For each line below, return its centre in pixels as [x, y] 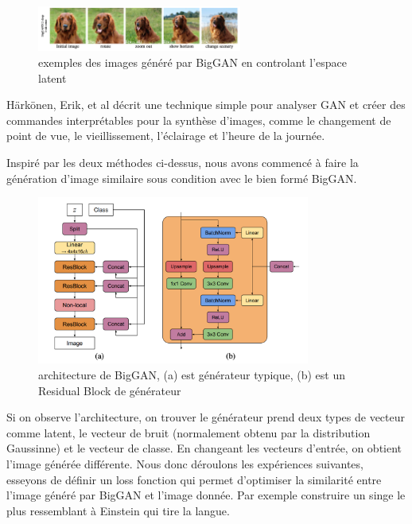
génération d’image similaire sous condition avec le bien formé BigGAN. [182, 178]
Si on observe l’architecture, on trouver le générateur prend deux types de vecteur [206, 417]
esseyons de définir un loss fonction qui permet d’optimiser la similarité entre [194, 479]
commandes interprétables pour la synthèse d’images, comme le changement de [199, 120]
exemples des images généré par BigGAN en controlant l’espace [192, 62]
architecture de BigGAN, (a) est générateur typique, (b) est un [192, 375]
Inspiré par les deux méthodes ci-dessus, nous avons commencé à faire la [183, 162]
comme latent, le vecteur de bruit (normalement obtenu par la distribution [189, 432]
